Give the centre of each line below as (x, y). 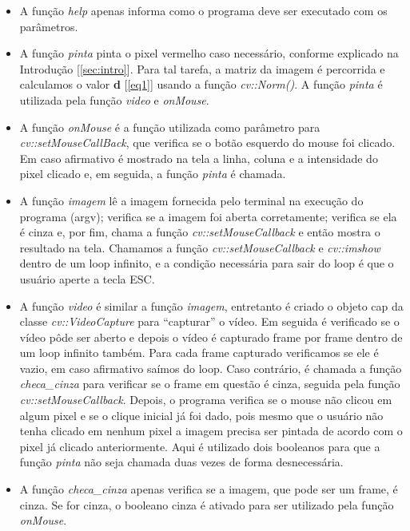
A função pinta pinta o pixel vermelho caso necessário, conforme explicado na (209, 53)
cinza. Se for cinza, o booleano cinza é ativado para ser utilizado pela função (207, 504)
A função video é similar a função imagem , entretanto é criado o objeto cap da (211, 305)
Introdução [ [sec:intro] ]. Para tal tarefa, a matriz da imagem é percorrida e (202, 68)
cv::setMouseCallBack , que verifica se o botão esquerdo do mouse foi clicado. (207, 143)
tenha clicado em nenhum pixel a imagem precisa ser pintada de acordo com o (211, 431)
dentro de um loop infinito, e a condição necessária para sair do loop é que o (207, 263)
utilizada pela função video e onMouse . (114, 99)
